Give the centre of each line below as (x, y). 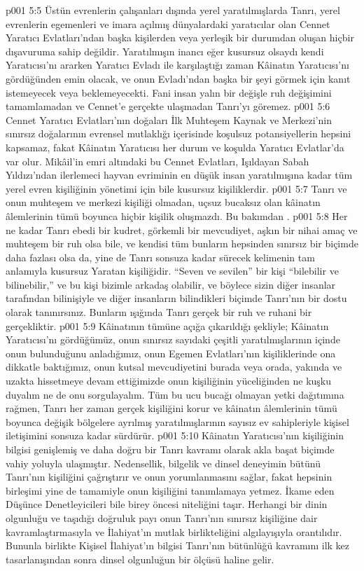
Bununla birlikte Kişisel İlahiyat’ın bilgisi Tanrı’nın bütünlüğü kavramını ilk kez (178, 545)
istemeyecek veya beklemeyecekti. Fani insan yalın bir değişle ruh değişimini (169, 92)
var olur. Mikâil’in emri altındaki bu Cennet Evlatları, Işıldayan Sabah (157, 161)
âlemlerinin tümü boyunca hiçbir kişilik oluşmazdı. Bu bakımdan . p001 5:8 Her (177, 215)
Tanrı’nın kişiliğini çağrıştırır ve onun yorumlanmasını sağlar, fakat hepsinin (169, 477)
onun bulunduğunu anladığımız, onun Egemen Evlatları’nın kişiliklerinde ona (171, 353)
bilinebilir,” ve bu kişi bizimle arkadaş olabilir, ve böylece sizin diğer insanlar (171, 284)
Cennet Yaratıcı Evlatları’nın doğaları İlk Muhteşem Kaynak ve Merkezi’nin (169, 119)
